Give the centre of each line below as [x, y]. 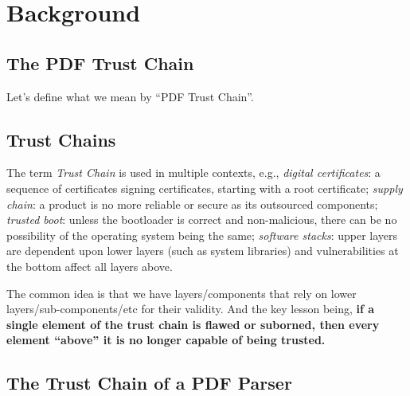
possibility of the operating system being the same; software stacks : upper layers [202, 235]
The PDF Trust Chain [100, 63]
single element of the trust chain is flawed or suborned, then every [193, 324]
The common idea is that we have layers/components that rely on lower [182, 293]
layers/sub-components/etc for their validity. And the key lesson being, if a [191, 309]
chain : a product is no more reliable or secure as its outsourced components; [192, 204]
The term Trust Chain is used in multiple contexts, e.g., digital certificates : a [193, 173]
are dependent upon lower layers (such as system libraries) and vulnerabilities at [203, 251]
